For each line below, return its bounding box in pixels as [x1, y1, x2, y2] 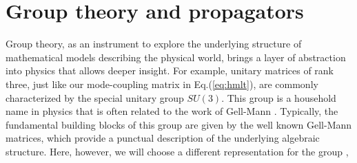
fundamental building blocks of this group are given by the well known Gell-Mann [6, 117, 352, 131]
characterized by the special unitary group [6, 90, 184, 105]
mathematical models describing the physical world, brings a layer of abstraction [6, 50, 346, 64]
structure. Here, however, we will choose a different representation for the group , [6, 144, 349, 158]
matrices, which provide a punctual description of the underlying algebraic [6, 131, 320, 145]
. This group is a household [221, 90, 336, 105]
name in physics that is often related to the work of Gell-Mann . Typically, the [6, 104, 338, 118]
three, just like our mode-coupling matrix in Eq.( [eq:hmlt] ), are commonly [6, 76, 318, 91]
